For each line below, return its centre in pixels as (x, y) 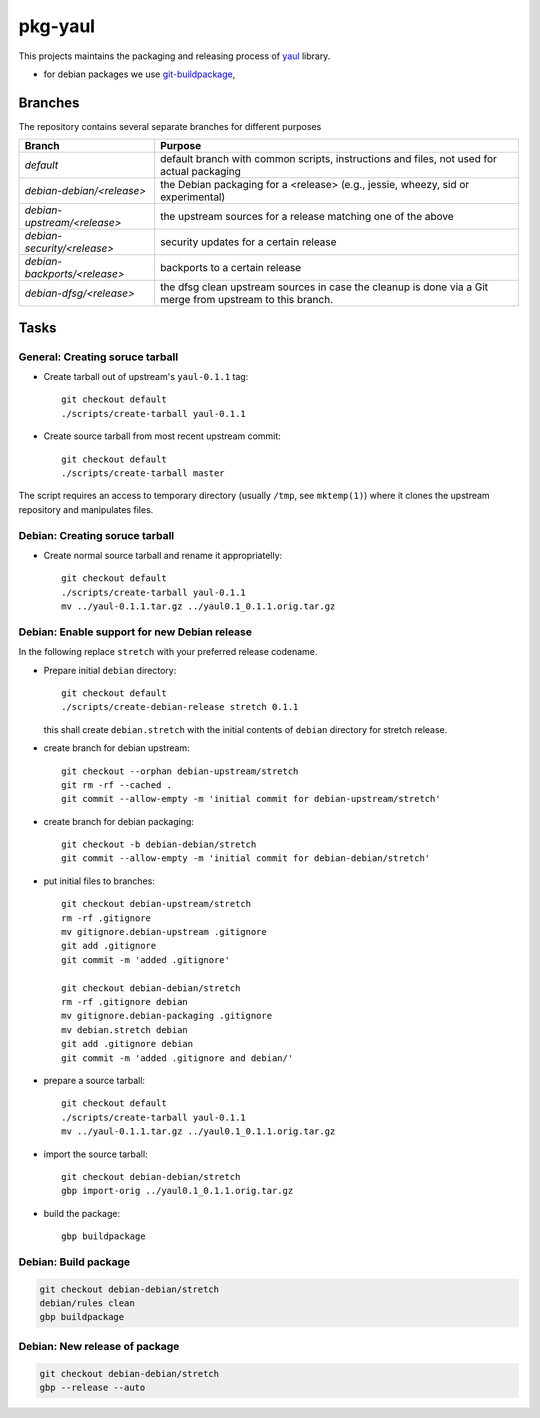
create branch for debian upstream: (116, 748)
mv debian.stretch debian (125, 1029)
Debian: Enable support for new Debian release (135, 632)
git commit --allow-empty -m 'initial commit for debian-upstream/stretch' (251, 799)
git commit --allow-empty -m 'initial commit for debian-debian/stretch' (246, 858)
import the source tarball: (96, 1154)
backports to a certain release (231, 268)
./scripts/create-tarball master (143, 473)
